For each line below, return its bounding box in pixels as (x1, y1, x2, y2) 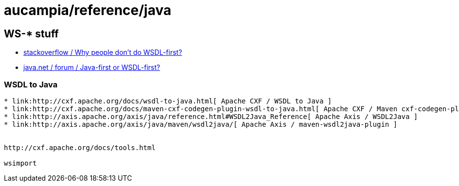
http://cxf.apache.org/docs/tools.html (4, 143, 156, 152)
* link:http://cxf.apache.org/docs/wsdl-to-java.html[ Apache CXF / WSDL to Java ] (4, 97, 332, 105)
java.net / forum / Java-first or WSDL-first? (23, 63, 160, 72)
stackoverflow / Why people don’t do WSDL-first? (23, 48, 182, 57)
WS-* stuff (4, 27, 59, 40)
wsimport (4, 159, 37, 167)
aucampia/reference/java (4, 2, 172, 18)
